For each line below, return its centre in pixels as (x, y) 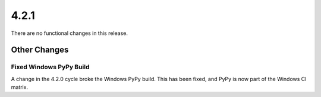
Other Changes (40, 50)
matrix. (20, 87)
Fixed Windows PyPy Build (50, 67)
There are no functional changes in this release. (69, 33)
